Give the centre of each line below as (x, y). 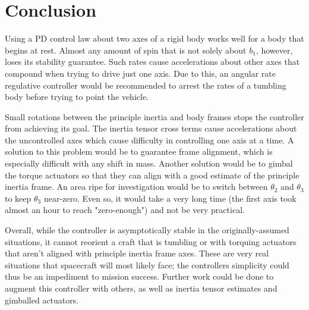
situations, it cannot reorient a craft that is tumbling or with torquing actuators (151, 241)
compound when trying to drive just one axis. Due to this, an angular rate (141, 73)
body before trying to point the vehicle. (77, 97)
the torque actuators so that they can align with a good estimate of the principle (152, 175)
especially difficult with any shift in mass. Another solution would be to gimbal (149, 163)
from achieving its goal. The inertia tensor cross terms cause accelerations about (151, 128)
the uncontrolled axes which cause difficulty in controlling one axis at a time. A (149, 140)
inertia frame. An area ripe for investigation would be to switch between (136, 187)
